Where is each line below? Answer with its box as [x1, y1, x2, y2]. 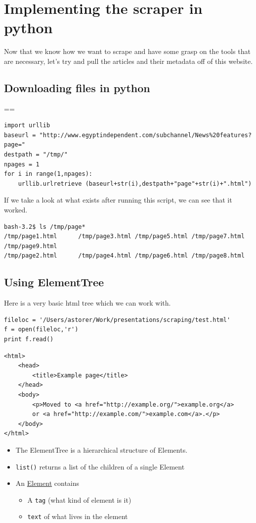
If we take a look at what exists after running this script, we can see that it [4, 195, 232, 205]
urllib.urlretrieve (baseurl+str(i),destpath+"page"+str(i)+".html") [18, 180, 252, 187]
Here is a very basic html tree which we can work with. [4, 298, 171, 308]
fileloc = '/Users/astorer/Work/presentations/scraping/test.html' [4, 316, 231, 323]
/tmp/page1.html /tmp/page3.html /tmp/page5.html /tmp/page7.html [4, 233, 245, 240]
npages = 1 [4, 160, 40, 168]
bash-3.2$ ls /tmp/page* [4, 223, 85, 230]
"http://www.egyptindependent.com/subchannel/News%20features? [39, 131, 252, 139]
